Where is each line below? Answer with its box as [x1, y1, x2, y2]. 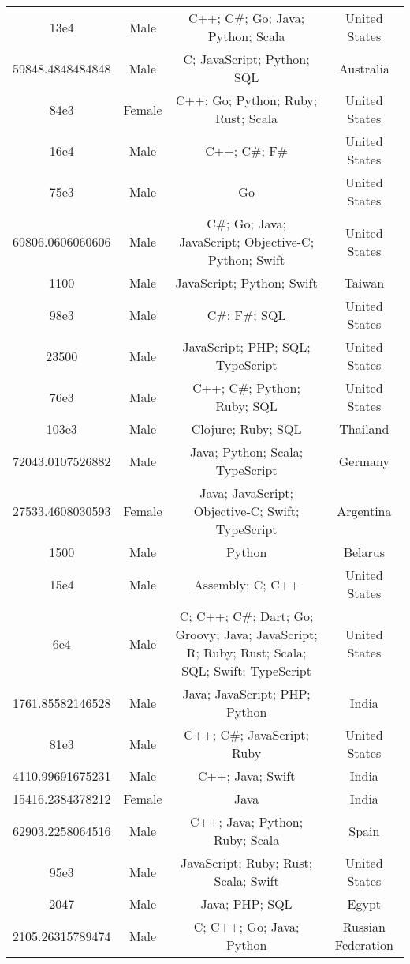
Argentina [337, 502, 392, 520]
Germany [338, 451, 389, 470]
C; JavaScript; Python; [183, 50, 310, 68]
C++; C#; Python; [192, 378, 300, 397]
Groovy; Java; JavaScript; [175, 625, 318, 643]
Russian [342, 917, 386, 936]
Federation [334, 936, 393, 954]
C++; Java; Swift [197, 766, 296, 785]
